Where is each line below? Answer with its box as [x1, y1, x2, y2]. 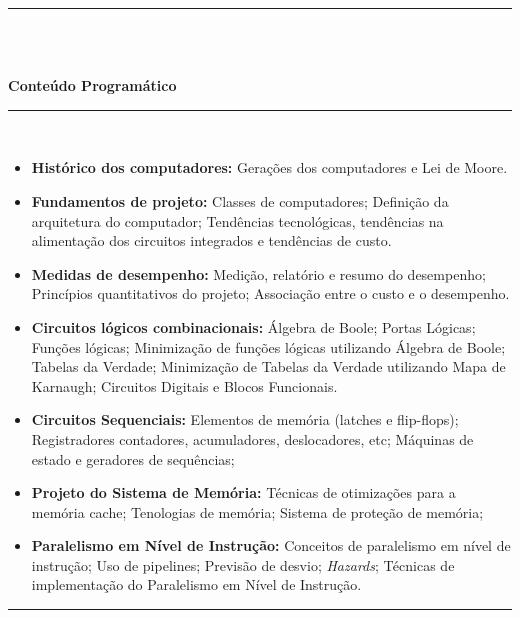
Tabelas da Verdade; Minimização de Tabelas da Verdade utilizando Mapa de [31, 356, 506, 377]
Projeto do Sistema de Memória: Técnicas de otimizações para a [31, 482, 456, 503]
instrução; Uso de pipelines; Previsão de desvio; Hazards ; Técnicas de [31, 554, 455, 575]
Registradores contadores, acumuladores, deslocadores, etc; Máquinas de [31, 428, 474, 449]
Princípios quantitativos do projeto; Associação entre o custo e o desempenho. [31, 283, 510, 304]
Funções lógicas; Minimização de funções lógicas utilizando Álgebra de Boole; [31, 336, 506, 357]
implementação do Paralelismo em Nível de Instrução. [31, 574, 362, 595]
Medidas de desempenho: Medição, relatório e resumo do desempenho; [31, 263, 486, 284]
